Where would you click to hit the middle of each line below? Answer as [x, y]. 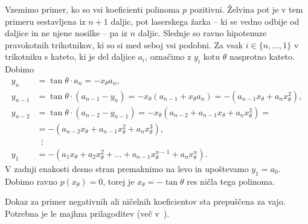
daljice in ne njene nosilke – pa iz [66, 33]
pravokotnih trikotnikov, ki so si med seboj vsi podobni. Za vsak [124, 44]
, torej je [119, 181]
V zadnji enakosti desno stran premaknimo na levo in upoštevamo [127, 168]
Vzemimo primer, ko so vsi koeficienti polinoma [92, 9]
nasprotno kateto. [262, 56]
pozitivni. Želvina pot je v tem [246, 9]
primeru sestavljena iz [45, 21]
